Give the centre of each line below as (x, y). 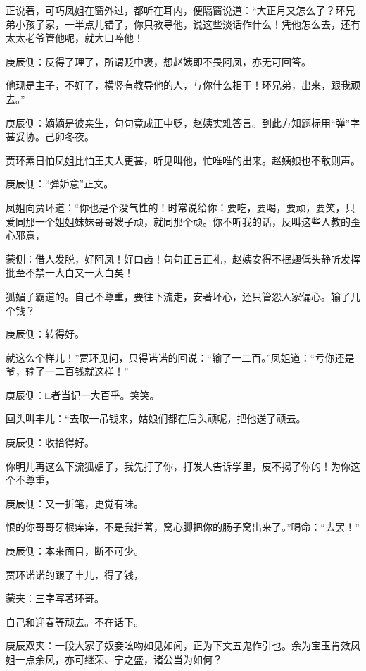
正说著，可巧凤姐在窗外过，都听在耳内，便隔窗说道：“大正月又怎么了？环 (176, 10)
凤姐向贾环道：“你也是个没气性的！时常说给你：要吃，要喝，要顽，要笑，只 (181, 207)
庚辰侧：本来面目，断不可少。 (75, 551)
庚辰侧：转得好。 (45, 334)
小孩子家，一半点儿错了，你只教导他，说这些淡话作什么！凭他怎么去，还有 (188, 24)
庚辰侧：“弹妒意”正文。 (60, 184)
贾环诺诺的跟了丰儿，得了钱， (75, 574)
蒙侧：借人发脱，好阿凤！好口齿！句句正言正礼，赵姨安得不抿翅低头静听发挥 (183, 258)
